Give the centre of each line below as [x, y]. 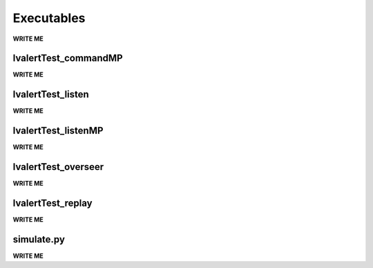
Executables [49, 18]
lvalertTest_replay [52, 203]
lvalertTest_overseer [58, 167]
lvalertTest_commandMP [68, 58]
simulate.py [39, 239]
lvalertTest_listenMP [58, 131]
